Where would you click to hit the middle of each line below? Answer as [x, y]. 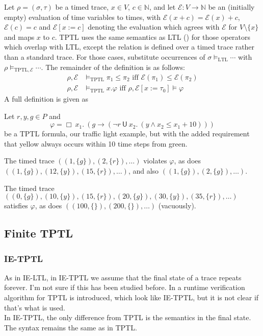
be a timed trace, [82, 7]
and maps [19, 37]
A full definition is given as [46, 99]
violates [155, 161]
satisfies [16, 206]
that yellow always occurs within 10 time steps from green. [96, 143]
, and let [162, 7]
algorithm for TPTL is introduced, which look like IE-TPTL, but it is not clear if [131, 297]
